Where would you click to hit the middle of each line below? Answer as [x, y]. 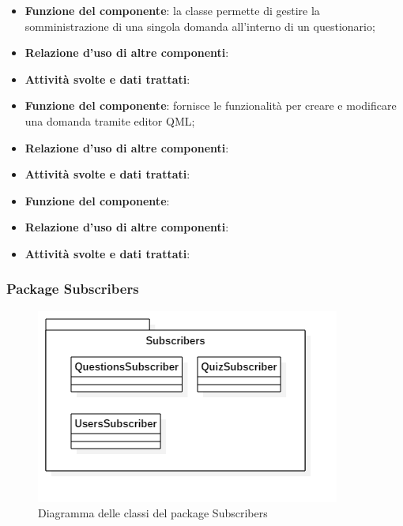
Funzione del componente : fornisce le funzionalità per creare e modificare [211, 105]
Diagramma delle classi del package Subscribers [153, 513]
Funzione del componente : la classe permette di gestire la [172, 10]
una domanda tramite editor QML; [110, 120]
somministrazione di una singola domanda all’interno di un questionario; [200, 26]
